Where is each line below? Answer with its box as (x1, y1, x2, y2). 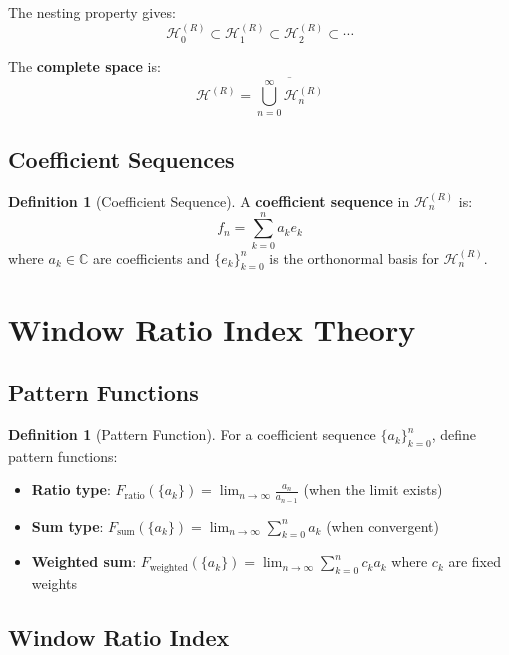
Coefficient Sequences (8, 144, 235, 175)
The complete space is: (8, 55, 161, 76)
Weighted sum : (31, 551, 137, 572)
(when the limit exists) (303, 479, 443, 500)
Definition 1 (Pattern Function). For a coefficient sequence (8, 424, 376, 445)
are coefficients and (92, 247, 210, 268)
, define (431, 424, 477, 445)
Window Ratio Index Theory (8, 308, 416, 349)
